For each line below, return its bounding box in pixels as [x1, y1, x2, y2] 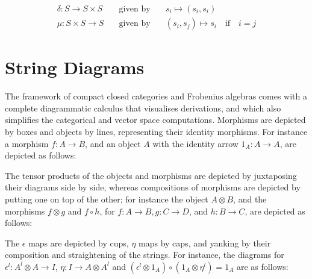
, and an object [85, 137, 141, 149]
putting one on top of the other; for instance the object [5, 192, 208, 205]
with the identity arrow [152, 137, 239, 149]
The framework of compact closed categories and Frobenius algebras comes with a [5, 90, 307, 102]
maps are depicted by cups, [28, 236, 129, 249]
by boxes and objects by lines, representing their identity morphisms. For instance [5, 125, 308, 137]
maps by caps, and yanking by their [139, 236, 271, 249]
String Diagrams [5, 55, 145, 80]
